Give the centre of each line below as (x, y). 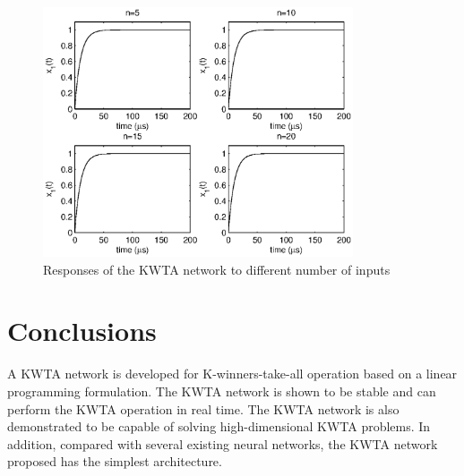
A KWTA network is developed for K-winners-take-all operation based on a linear (232, 374)
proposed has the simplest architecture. (115, 461)
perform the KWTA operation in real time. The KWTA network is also (203, 408)
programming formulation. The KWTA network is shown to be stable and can (222, 391)
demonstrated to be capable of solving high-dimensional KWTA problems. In (219, 426)
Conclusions (82, 331)
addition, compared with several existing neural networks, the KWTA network (223, 443)
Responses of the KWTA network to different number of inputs (217, 269)
